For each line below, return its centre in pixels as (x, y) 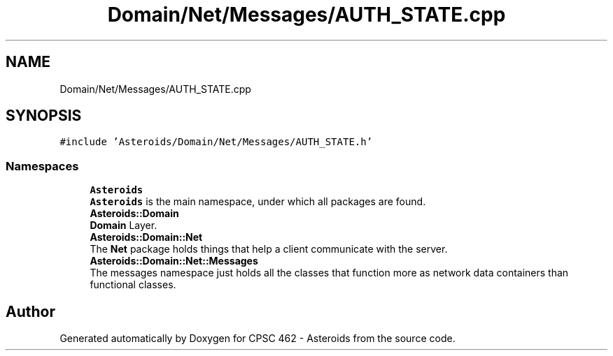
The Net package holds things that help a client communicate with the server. (269, 249)
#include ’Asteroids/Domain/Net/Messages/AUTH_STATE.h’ (216, 142)
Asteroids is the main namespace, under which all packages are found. (258, 202)
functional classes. (133, 285)
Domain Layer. (124, 225)
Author (30, 311)
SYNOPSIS (44, 116)
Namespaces (42, 166)
